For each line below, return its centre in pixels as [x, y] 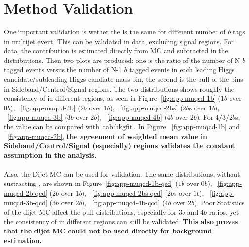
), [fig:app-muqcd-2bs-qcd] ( [124, 193]
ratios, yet [224, 212]
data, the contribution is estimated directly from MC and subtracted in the [116, 51]
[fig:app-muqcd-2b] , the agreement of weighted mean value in [108, 136]
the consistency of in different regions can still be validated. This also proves [121, 221]
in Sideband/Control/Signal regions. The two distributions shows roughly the [119, 88]
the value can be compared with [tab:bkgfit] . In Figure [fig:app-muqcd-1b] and [122, 126]
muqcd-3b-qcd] [26, 202]
